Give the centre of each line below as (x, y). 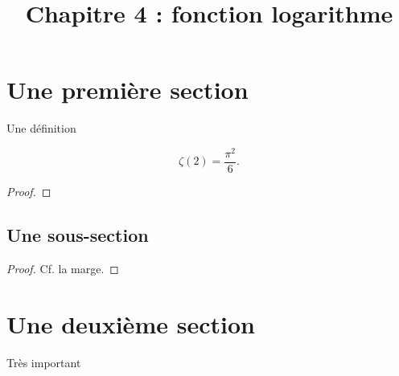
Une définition (41, 128)
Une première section (128, 90)
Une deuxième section (131, 323)
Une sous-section (78, 235)
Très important (44, 362)
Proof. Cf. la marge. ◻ (63, 268)
